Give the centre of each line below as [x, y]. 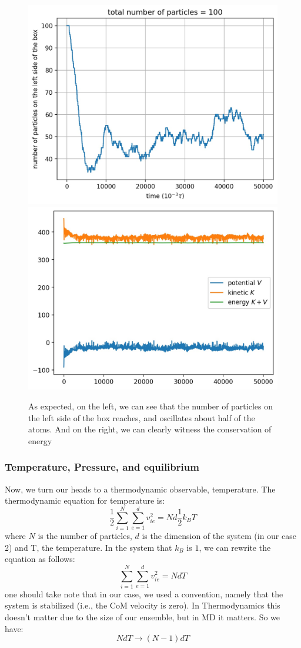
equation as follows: [40, 559]
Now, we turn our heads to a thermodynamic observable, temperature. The [140, 489]
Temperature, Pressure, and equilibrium [102, 467]
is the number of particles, [85, 535]
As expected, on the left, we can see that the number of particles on [150, 406]
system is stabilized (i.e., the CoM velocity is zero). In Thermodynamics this [143, 605]
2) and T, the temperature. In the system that [88, 547]
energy [40, 440]
